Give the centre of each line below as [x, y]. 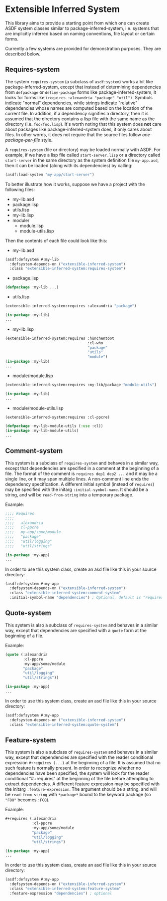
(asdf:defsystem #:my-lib [32, 259]
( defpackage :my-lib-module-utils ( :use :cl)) [54, 426]
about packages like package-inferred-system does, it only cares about [79, 129]
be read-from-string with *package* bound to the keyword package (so [78, 795]
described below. [23, 54]
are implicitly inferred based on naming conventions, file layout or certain [80, 33]
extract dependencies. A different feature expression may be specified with [83, 784]
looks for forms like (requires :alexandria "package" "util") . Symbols [79, 97]
